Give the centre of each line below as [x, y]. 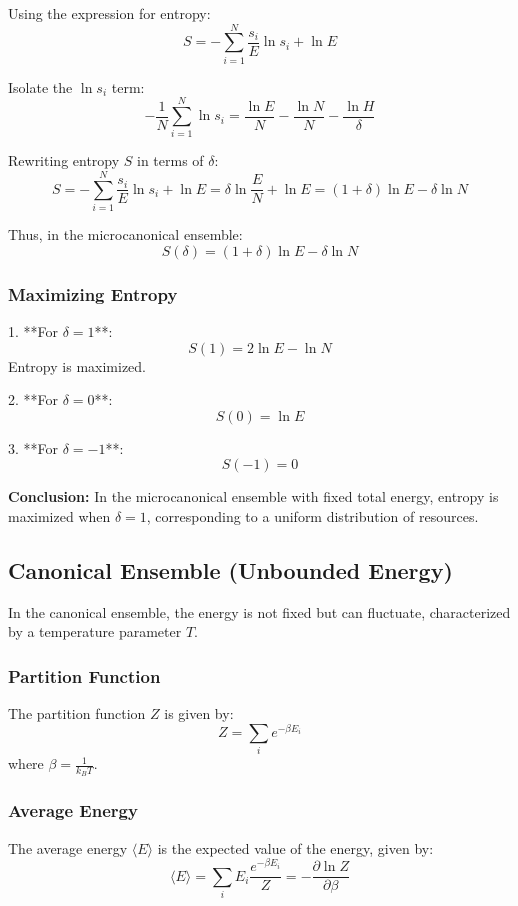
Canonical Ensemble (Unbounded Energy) [230, 569]
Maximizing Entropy [93, 293]
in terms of [170, 160]
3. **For [33, 447]
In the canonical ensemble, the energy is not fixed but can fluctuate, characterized [259, 611]
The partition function [77, 713]
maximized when [59, 515]
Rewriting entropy [64, 160]
